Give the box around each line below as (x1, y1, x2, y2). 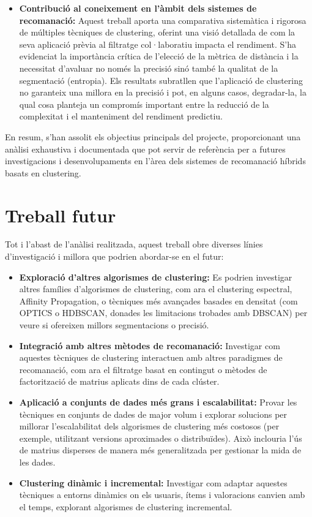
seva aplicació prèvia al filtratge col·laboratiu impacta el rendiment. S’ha (19, 37, 296, 50)
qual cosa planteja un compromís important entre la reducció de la (19, 97, 269, 110)
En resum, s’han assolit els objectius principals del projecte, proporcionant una (5, 130, 301, 143)
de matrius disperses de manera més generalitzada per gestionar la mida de (19, 443, 302, 456)
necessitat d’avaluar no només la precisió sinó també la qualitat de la (19, 61, 278, 74)
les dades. (19, 455, 56, 468)
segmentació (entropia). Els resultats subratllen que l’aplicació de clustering (19, 74, 303, 86)
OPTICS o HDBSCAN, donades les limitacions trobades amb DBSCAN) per (19, 306, 308, 319)
